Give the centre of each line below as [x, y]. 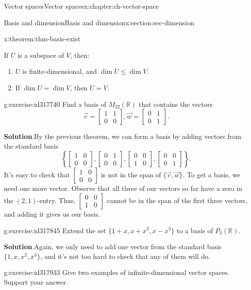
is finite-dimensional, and [60, 71]
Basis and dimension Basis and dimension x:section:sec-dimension [99, 22]
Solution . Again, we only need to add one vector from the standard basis [113, 247]
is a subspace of [41, 55]
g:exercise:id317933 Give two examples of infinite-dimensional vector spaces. [117, 272]
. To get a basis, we [211, 175]
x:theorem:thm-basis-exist [42, 39]
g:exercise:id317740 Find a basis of [55, 104]
